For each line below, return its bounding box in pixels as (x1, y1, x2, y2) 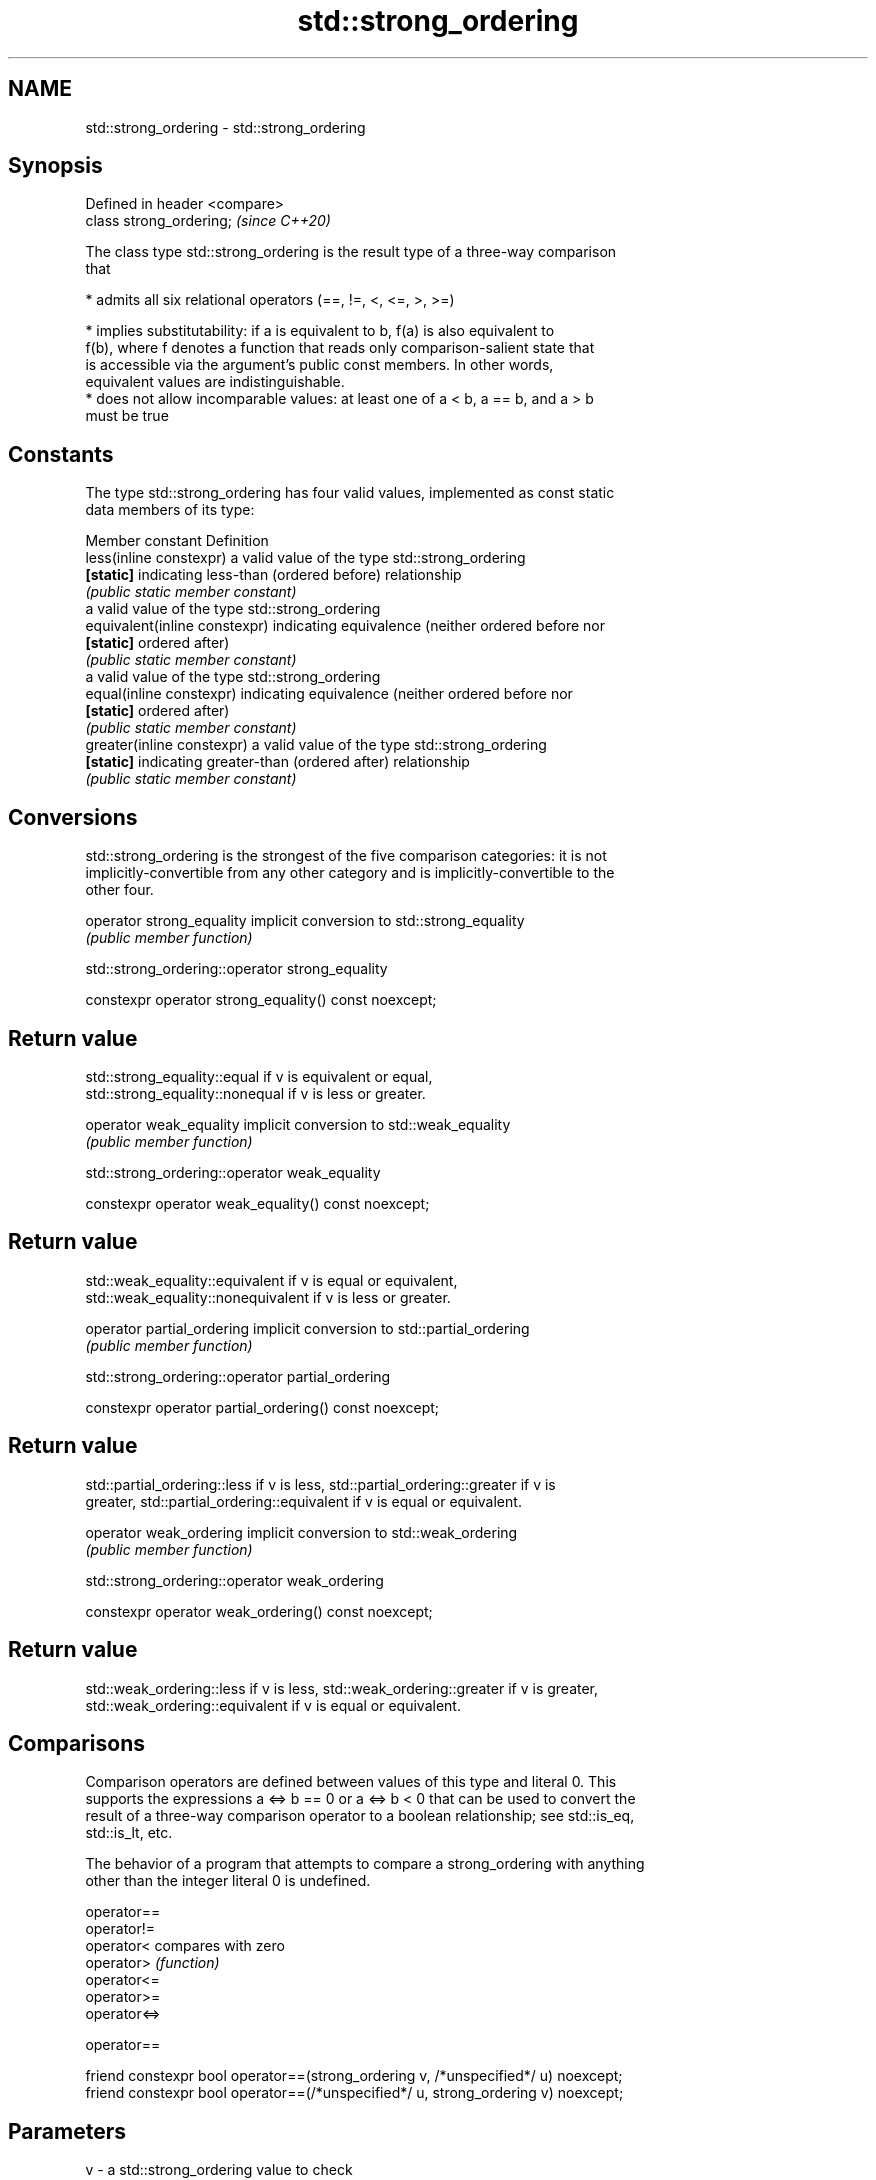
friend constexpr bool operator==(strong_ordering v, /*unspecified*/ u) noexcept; (85, 2067, 623, 2085)
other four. (85, 881, 154, 899)
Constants (8, 441, 114, 467)
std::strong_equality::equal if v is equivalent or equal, (85, 1067, 433, 1085)
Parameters (8, 2118, 126, 2144)
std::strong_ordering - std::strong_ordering (85, 118, 366, 136)
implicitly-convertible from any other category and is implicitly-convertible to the (85, 864, 615, 882)
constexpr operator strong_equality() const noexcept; (85, 991, 437, 1009)
